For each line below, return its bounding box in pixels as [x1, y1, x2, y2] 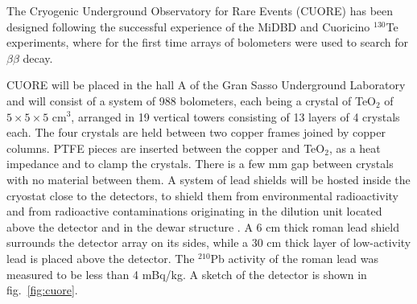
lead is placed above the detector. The [6, 249, 195, 266]
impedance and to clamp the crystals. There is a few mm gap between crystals [6, 155, 394, 172]
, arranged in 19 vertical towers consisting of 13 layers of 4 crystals [71, 108, 400, 125]
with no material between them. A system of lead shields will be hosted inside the [6, 170, 411, 187]
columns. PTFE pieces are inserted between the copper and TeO [6, 139, 325, 156]
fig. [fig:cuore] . [6, 281, 78, 298]
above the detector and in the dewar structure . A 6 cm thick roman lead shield [6, 218, 399, 235]
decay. [23, 49, 53, 66]
